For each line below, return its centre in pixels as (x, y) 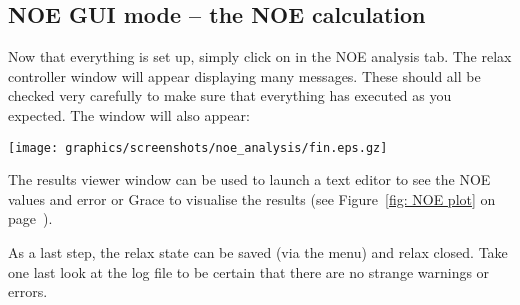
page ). (30, 218)
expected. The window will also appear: (129, 114)
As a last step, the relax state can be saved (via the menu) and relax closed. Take (258, 252)
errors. (28, 291)
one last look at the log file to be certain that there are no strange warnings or (249, 271)
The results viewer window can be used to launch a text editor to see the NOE (249, 179)
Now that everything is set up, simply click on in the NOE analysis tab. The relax (260, 56)
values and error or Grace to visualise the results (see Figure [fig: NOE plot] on (252, 198)
